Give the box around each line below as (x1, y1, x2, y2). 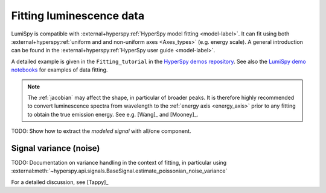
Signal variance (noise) (11, 143, 100, 153)
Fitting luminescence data (11, 9, 145, 22)
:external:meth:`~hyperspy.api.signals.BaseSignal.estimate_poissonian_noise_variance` (11, 167, 228, 174)
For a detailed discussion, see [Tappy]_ (11, 178, 109, 186)
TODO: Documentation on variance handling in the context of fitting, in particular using (11, 159, 227, 166)
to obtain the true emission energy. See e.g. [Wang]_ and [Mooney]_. (27, 111, 199, 118)
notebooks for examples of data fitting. (11, 66, 108, 73)
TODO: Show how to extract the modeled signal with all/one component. (11, 127, 191, 135)
